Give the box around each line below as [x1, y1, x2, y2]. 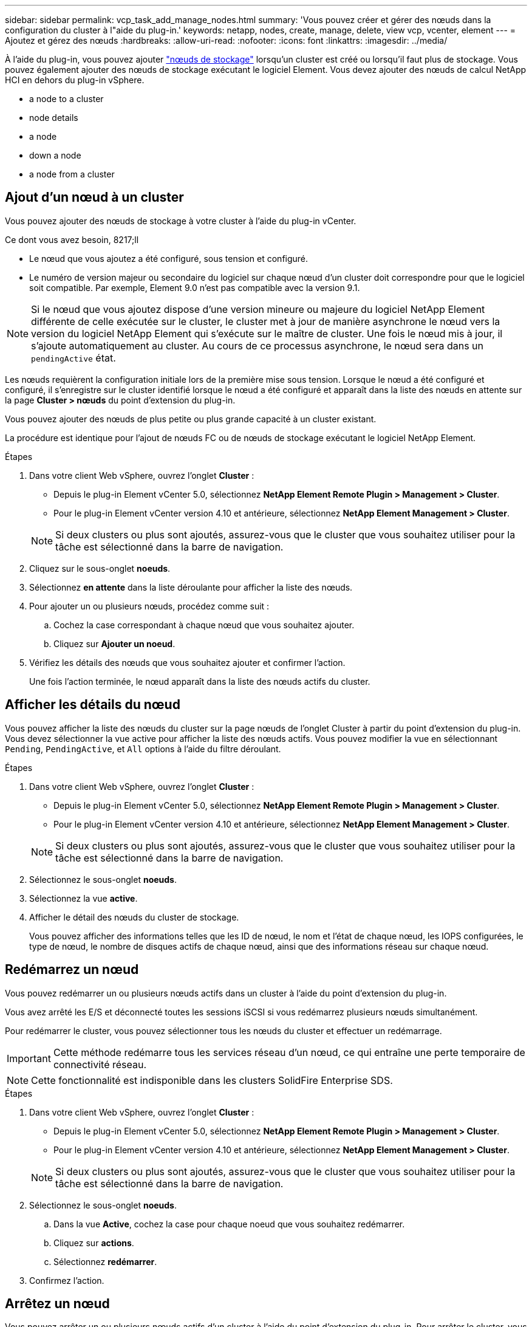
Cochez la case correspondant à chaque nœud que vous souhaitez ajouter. [53, 619, 355, 630]
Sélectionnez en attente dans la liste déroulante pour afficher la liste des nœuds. [29, 581, 353, 592]
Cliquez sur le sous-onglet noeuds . [29, 563, 171, 574]
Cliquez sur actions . [53, 1237, 134, 1248]
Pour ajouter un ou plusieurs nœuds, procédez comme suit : [29, 600, 270, 611]
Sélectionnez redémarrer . [53, 1256, 157, 1267]
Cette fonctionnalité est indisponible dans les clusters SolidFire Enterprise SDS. [31, 1074, 393, 1086]
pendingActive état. [31, 351, 116, 364]
